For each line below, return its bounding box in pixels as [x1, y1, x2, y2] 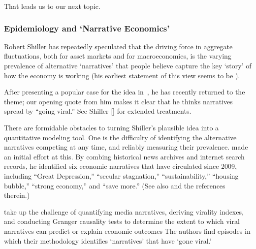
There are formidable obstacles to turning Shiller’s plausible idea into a [4, 122, 219, 132]
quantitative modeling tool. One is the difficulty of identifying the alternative [4, 132, 237, 142]
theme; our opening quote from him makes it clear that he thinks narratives [4, 96, 233, 106]
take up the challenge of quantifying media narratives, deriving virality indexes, [4, 206, 244, 217]
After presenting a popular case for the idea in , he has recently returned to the [4, 87, 245, 97]
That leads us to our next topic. [4, 1, 100, 11]
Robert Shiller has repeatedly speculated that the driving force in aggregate [4, 41, 233, 51]
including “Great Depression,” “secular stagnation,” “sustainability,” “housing [4, 170, 239, 181]
